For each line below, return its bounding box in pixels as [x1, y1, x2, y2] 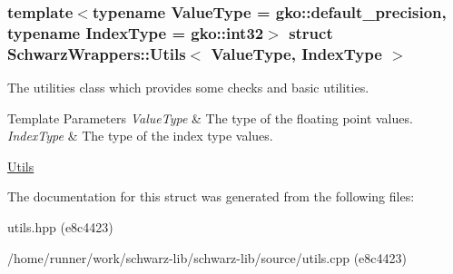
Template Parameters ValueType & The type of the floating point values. [7, 108, 413, 127]
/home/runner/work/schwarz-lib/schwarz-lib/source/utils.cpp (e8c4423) [7, 248, 407, 267]
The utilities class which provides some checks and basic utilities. [7, 78, 369, 97]
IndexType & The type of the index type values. [7, 126, 273, 145]
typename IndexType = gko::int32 [7, 21, 264, 44]
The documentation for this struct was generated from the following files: [7, 187, 415, 206]
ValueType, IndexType [211, 42, 382, 64]
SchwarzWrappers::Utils [7, 42, 186, 64]
